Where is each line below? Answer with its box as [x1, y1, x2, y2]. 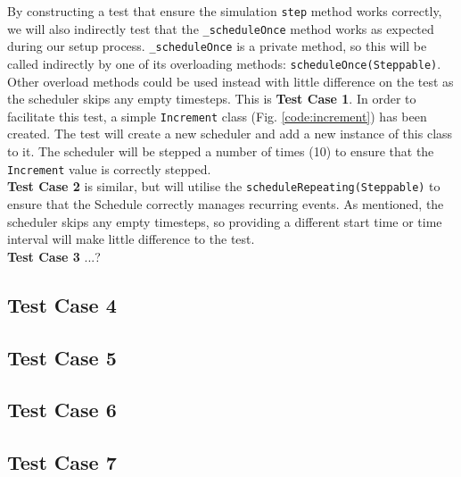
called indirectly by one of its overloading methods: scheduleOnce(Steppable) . [7, 54, 441, 72]
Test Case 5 [7, 343, 117, 371]
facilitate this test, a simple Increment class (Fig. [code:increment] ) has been [7, 106, 427, 125]
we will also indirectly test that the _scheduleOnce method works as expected [7, 19, 434, 38]
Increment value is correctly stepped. [7, 159, 211, 178]
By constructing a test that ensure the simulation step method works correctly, [7, 2, 442, 20]
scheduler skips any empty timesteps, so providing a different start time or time [7, 212, 442, 230]
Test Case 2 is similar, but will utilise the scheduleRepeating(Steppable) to [7, 177, 440, 196]
